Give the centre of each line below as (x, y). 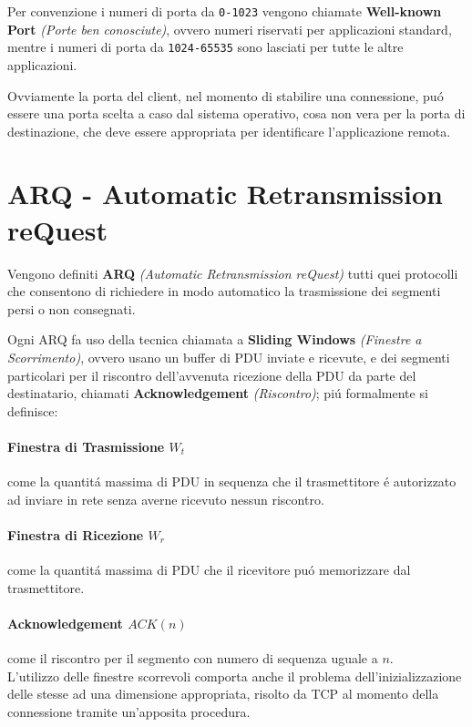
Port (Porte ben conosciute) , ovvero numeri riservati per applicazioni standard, (230, 29)
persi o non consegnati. (72, 308)
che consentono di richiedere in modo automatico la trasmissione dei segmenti (224, 291)
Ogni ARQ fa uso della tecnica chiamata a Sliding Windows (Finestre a (215, 339)
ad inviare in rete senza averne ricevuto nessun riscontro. (166, 499)
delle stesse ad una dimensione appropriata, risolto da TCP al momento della (223, 694)
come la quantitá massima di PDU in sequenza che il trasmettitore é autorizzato (232, 481)
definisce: (33, 410)
